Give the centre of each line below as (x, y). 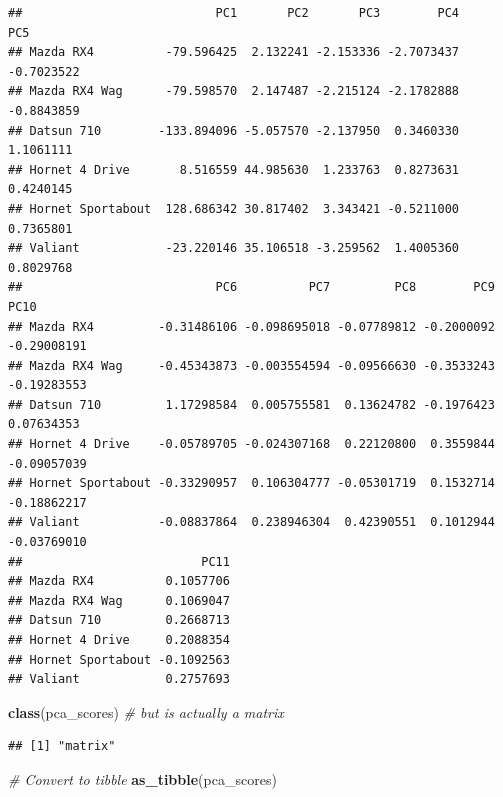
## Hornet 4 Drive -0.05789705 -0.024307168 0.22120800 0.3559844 (251, 444)
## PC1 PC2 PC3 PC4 (234, 13)
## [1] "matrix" (62, 746)
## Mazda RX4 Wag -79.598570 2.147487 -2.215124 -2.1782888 (234, 91)
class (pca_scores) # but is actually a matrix (146, 711)
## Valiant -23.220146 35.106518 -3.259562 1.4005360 (234, 248)
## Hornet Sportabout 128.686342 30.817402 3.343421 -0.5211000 (234, 208)
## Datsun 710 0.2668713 (119, 620)
